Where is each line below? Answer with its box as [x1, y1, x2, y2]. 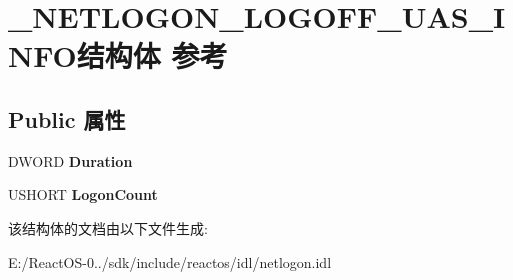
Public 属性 [8, 103, 126, 134]
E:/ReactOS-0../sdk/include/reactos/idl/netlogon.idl [8, 251, 332, 272]
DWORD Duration [8, 150, 133, 171]
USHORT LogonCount [8, 184, 158, 205]
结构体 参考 [76, 35, 228, 76]
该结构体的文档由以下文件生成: [8, 217, 208, 238]
